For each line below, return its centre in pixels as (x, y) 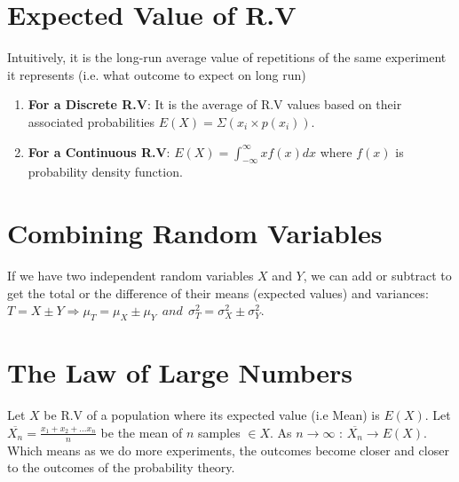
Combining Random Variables (195, 233)
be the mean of (142, 432)
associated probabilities (91, 121)
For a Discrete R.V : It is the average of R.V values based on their (215, 104)
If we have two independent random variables (131, 276)
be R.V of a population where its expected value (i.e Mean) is (212, 415)
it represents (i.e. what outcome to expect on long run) (157, 74)
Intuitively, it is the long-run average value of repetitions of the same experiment (227, 57)
